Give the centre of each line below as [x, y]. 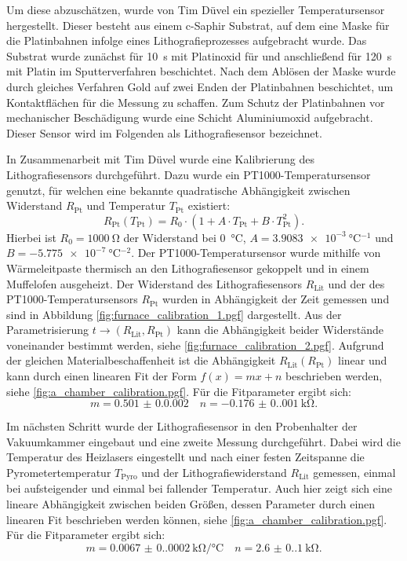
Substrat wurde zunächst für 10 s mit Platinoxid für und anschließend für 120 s [199, 55]
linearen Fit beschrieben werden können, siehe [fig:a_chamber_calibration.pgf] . [197, 519]
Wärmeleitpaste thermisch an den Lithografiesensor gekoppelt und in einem [188, 268]
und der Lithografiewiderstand [214, 473]
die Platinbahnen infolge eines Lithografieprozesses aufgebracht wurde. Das [187, 40]
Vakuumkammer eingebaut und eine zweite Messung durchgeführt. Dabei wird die [203, 441]
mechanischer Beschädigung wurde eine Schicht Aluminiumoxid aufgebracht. [190, 117]
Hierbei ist [31, 237]
